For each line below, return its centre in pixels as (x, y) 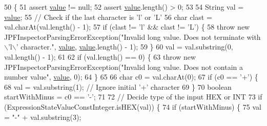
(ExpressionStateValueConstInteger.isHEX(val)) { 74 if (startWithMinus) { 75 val (133, 106)
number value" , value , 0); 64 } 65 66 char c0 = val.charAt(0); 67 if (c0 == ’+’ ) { (131, 77)
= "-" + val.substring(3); (43, 117)
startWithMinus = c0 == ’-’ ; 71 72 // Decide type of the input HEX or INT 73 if (133, 97)
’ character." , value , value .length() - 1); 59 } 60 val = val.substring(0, (125, 47)
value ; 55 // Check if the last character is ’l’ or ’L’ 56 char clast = (108, 17)
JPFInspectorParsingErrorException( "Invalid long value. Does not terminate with (132, 36)
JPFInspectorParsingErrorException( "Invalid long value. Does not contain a (124, 67)
